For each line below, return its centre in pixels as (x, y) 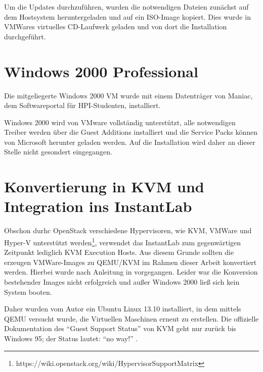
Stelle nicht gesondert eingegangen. (58, 152)
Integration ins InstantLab (98, 206)
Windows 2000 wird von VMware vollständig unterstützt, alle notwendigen (120, 122)
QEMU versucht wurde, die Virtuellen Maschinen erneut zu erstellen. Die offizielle (131, 318)
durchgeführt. (25, 36)
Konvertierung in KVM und (104, 187)
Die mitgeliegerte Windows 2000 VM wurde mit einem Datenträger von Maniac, (128, 95)
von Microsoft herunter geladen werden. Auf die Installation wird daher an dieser (130, 142)
